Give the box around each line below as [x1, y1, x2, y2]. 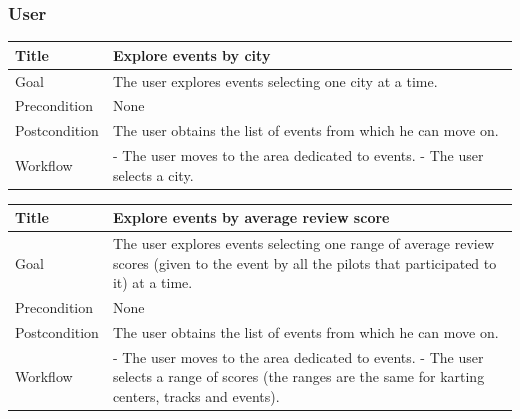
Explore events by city [112, 44, 271, 65]
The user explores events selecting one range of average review [112, 233, 495, 254]
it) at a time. [112, 272, 193, 293]
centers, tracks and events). [112, 386, 280, 407]
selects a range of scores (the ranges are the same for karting [112, 366, 485, 387]
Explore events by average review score [112, 207, 390, 228]
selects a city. [112, 164, 194, 185]
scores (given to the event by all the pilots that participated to [112, 252, 497, 273]
